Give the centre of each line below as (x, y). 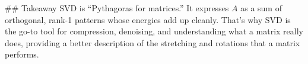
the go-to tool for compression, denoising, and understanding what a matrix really (154, 31)
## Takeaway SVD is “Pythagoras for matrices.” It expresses (117, 8)
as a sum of (261, 8)
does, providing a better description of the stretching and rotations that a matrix (153, 42)
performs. (22, 54)
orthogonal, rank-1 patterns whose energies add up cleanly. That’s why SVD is (148, 19)
